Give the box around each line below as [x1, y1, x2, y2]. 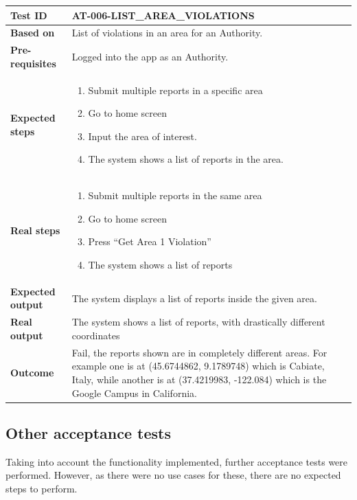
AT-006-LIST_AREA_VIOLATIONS [71, 8, 255, 22]
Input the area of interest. [88, 128, 197, 143]
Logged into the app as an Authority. [71, 49, 229, 63]
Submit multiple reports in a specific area [88, 82, 263, 97]
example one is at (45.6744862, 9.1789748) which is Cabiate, [71, 359, 325, 373]
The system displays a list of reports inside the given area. [71, 291, 317, 305]
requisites [10, 56, 56, 70]
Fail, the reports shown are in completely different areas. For [71, 345, 327, 359]
